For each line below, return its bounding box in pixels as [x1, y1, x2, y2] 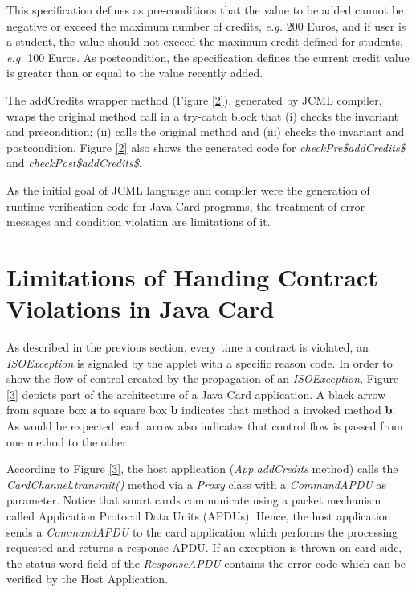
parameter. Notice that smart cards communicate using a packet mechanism [6, 491, 381, 508]
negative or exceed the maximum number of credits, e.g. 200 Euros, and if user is [6, 17, 406, 34]
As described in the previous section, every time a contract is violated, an [6, 339, 369, 356]
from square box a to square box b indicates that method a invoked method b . [6, 401, 396, 418]
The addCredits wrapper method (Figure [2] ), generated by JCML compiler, [6, 91, 382, 108]
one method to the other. [6, 433, 130, 450]
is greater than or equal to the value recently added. [6, 64, 263, 81]
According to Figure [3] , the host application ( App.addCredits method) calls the [6, 460, 398, 477]
